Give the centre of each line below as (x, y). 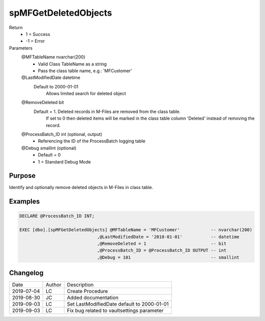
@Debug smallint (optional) (49, 148)
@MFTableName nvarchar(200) (53, 57)
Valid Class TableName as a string (72, 64)
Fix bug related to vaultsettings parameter (115, 311)
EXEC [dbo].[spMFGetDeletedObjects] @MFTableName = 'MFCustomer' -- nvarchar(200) (136, 230)
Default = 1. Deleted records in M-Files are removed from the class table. (107, 111)
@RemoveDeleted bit (43, 103)
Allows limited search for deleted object (86, 94)
